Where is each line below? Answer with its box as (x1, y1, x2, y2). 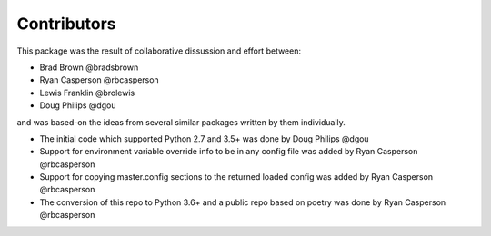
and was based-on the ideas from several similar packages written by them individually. (16, 116, 346, 127)
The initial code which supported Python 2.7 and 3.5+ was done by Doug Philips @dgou (39, 133, 369, 144)
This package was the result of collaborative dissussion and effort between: (16, 45, 302, 56)
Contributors (16, 14, 117, 34)
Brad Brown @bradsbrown (39, 62, 139, 73)
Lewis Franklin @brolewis (39, 87, 135, 98)
